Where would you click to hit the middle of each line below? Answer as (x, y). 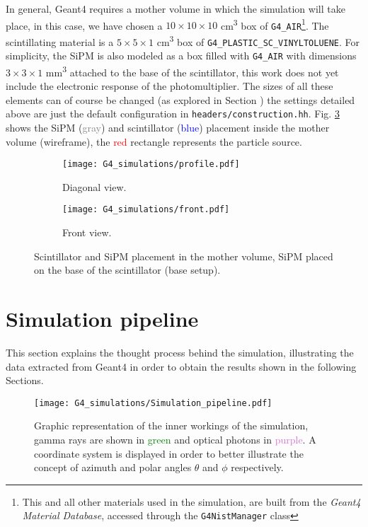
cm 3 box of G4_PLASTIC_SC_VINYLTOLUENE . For (258, 40)
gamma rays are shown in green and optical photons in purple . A (175, 439)
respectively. (257, 467)
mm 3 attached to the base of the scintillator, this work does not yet (192, 71)
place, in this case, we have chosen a (84, 25)
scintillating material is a (60, 41)
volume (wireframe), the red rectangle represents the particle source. (154, 141)
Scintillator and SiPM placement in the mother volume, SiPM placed (184, 256)
